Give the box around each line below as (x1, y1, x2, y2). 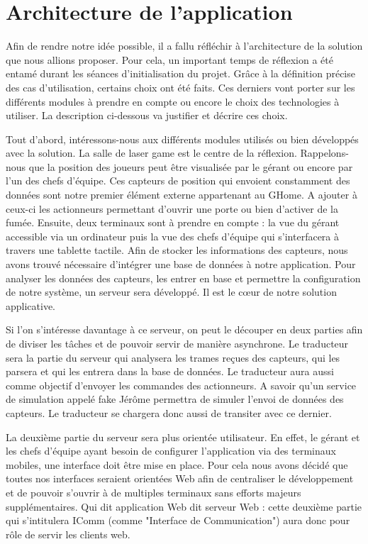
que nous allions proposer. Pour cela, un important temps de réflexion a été (6, 52, 333, 67)
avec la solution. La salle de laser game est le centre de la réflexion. (6, 145, 297, 160)
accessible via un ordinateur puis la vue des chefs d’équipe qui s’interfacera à (6, 228, 340, 243)
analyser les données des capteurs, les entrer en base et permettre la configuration (6, 270, 361, 285)
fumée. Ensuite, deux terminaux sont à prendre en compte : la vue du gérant (6, 215, 340, 230)
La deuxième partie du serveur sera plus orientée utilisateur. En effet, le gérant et (6, 429, 360, 444)
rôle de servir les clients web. (6, 526, 130, 541)
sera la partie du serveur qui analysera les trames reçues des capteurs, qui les (6, 350, 340, 365)
